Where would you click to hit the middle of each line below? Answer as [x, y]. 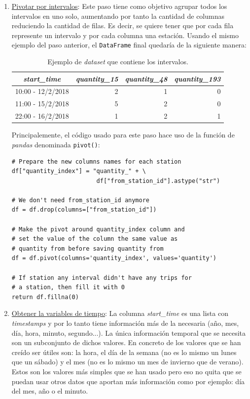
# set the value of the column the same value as [95, 239]
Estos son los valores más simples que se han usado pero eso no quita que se [126, 371]
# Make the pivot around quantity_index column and [98, 229]
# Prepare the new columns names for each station [96, 161]
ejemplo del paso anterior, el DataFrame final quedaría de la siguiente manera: [129, 45]
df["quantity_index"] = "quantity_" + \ [79, 171]
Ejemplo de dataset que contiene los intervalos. [118, 62]
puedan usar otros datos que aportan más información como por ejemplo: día [128, 381]
